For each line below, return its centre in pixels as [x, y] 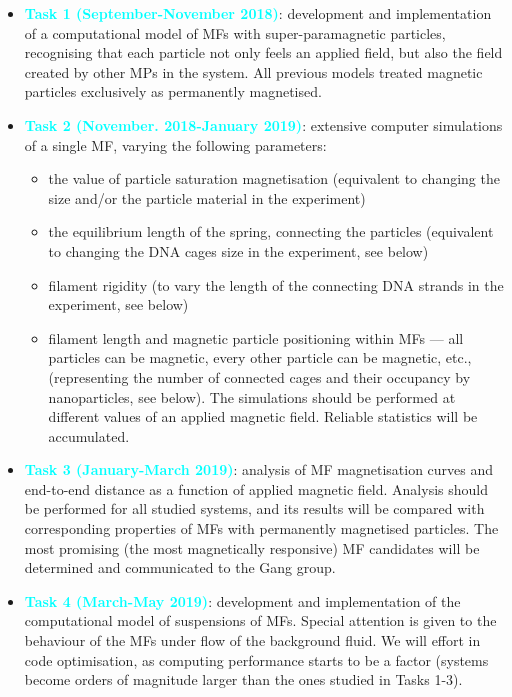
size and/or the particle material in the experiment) [207, 197]
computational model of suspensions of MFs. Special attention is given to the [260, 620]
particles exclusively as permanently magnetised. [173, 91]
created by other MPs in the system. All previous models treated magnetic [253, 71]
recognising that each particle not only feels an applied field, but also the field [263, 52]
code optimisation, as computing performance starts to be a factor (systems [256, 659]
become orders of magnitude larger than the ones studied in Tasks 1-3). [243, 679]
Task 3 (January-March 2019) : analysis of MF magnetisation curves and [259, 469]
